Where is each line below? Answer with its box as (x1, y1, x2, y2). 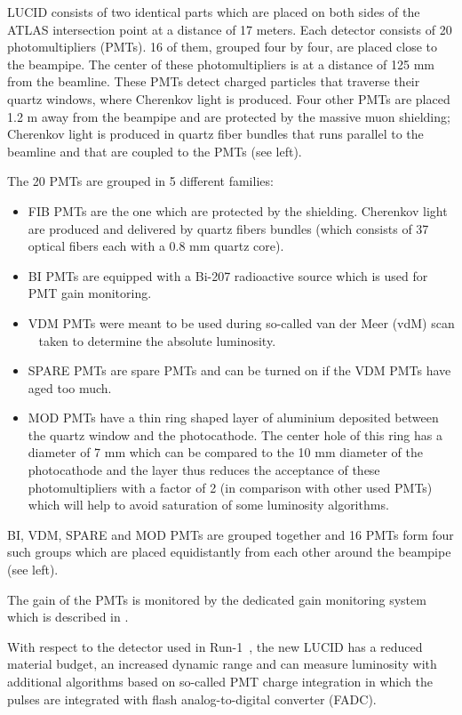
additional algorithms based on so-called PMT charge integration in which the (7, 672, 433, 690)
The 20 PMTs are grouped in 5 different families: (7, 172, 274, 190)
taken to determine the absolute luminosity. (38, 331, 276, 349)
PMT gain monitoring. (28, 284, 152, 302)
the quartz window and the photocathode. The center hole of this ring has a (28, 425, 442, 444)
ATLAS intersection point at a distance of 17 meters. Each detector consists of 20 (7, 20, 452, 38)
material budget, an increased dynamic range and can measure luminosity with (7, 655, 437, 673)
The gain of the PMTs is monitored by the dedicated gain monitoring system (7, 590, 426, 608)
